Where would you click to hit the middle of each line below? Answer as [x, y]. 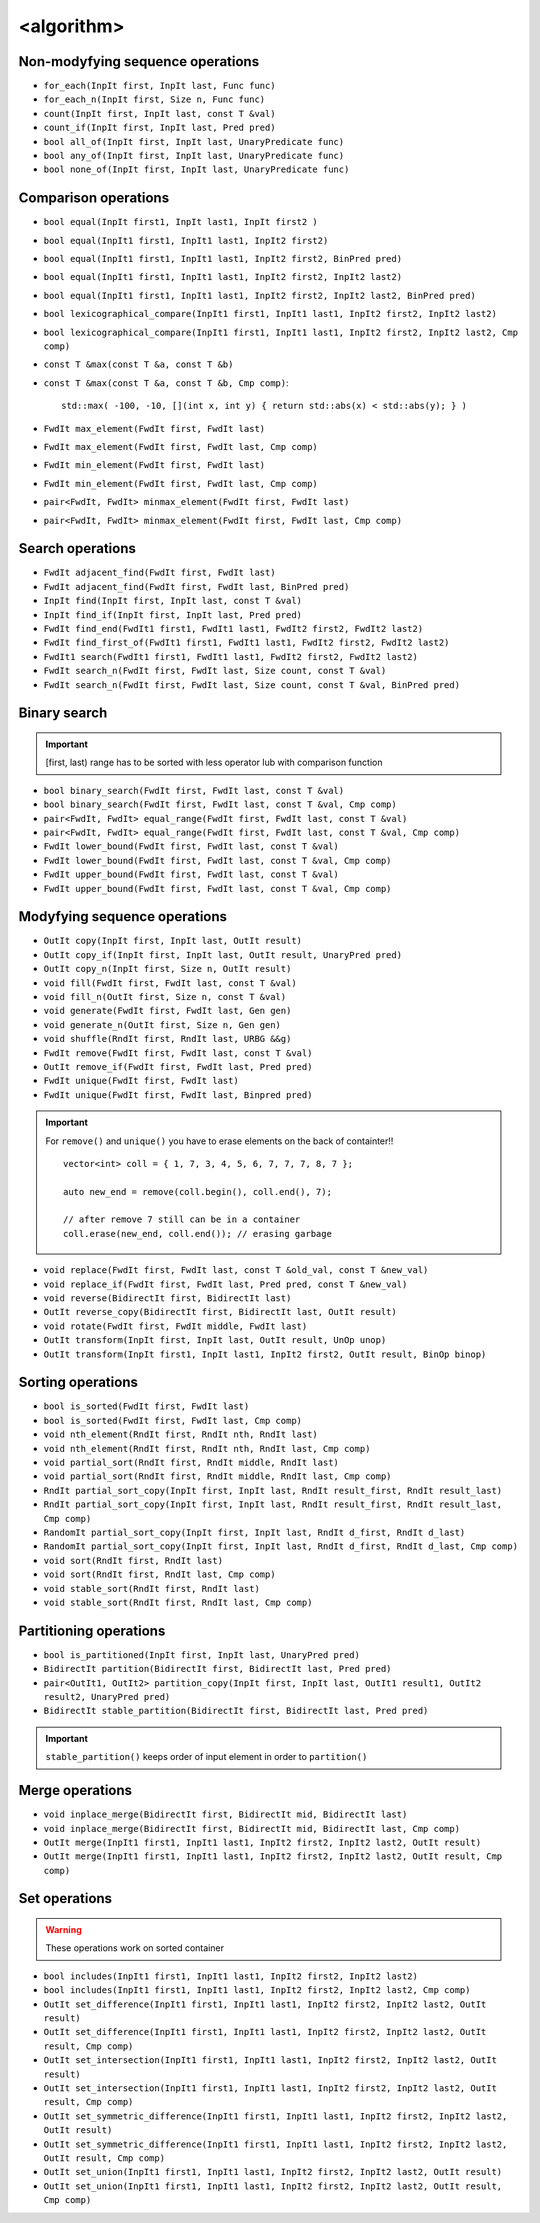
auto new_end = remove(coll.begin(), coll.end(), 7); [197, 1191]
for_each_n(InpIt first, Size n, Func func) [154, 99]
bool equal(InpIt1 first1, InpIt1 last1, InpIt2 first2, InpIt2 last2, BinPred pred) [260, 295]
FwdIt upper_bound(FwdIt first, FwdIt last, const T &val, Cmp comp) [217, 888]
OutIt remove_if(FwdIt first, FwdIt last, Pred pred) [178, 1066]
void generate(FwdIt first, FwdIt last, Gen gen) [167, 1011]
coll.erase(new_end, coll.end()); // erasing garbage [197, 1233]
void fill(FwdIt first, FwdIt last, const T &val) [170, 983]
